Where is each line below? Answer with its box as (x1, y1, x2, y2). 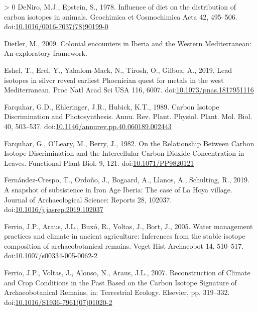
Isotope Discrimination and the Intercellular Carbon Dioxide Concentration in (4, 148, 244, 158)
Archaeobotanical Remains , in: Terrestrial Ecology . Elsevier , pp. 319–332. (4, 287, 230, 297)
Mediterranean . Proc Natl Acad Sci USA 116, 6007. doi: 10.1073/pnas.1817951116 (4, 84, 254, 95)
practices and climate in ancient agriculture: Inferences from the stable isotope (4, 231, 245, 241)
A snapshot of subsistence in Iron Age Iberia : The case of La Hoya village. (4, 184, 232, 194)
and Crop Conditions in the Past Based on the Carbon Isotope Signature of (4, 277, 237, 287)
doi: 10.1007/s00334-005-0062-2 (4, 250, 97, 261)
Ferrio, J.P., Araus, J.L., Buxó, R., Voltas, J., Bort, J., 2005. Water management (4, 221, 253, 231)
